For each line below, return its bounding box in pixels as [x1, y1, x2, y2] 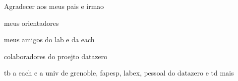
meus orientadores [4, 17, 59, 28]
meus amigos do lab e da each [4, 34, 95, 45]
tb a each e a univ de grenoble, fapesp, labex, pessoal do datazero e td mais [4, 68, 234, 78]
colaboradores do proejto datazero [4, 51, 108, 61]
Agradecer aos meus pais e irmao [4, 1, 104, 11]
